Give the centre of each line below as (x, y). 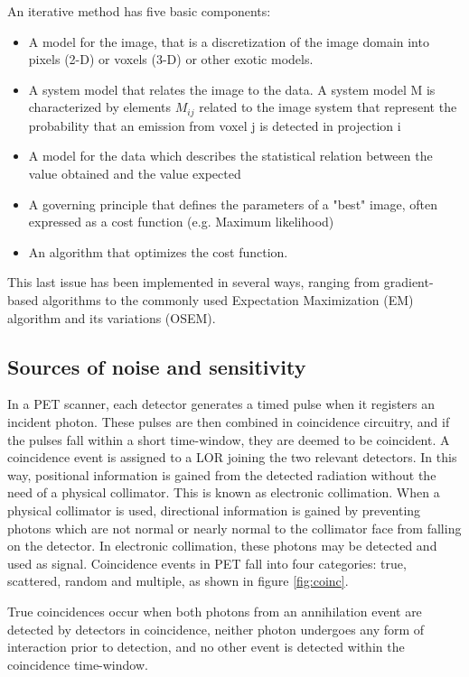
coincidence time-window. (78, 664)
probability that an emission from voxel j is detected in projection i (215, 125)
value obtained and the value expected (135, 174)
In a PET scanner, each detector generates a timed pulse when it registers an (221, 404)
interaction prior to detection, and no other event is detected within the (206, 647)
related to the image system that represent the (328, 107)
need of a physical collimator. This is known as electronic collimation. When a (224, 492)
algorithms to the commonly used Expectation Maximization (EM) (228, 299)
